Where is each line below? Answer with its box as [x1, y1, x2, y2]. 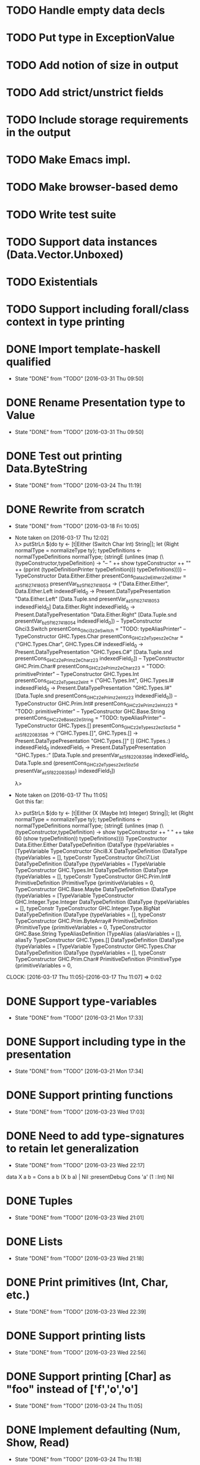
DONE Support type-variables [6, 995, 157, 1008]
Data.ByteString [6, 462, 87, 476]
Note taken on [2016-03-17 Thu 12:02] [14, 534, 109, 541]
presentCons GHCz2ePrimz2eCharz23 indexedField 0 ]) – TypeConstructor [14, 654, 185, 663]
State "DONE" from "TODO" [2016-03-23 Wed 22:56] [14, 1348, 146, 1356]
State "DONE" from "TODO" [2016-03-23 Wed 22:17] [14, 1162, 145, 1169]
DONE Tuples [6, 1194, 73, 1208]
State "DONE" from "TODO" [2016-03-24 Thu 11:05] [14, 1402, 143, 1409]
